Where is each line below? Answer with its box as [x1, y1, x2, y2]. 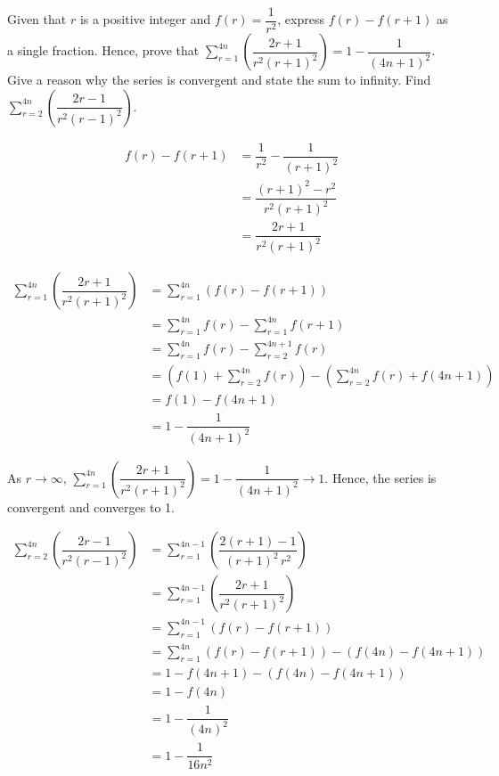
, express [277, 10, 324, 29]
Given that [7, 10, 67, 29]
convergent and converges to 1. [7, 497, 175, 516]
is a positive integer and [79, 10, 211, 29]
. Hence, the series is [324, 468, 437, 486]
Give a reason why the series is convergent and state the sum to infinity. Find [7, 70, 431, 89]
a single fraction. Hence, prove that [7, 41, 200, 60]
